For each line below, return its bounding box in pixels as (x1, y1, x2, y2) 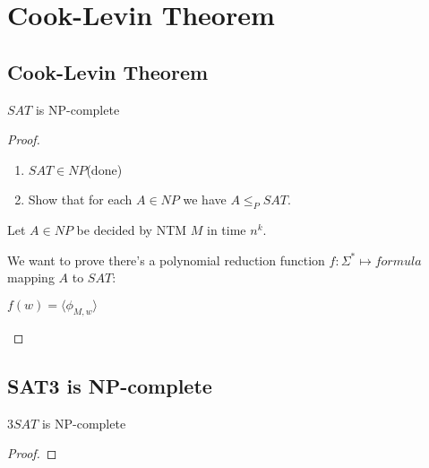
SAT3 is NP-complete (7, 371, 212, 399)
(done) (86, 160, 123, 178)
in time (207, 221, 246, 239)
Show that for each (28, 190, 133, 209)
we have (183, 190, 227, 209)
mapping (7, 268, 55, 287)
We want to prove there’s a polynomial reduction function (7, 250, 325, 269)
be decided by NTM (76, 221, 187, 239)
